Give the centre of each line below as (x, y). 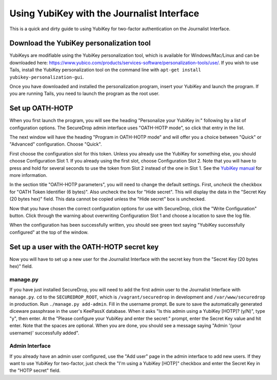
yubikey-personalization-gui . (47, 77)
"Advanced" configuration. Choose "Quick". (56, 144)
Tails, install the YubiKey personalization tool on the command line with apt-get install (105, 70)
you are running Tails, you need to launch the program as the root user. (85, 94)
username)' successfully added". (44, 333)
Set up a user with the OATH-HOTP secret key (84, 247)
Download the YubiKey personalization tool (80, 43)
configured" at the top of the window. (49, 232)
